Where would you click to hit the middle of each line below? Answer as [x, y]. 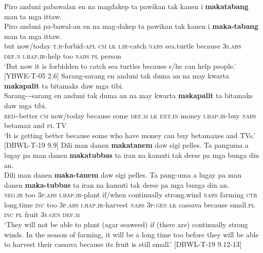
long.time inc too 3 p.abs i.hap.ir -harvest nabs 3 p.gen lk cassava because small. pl [129, 204]
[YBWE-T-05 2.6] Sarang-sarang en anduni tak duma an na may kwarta [117, 76]
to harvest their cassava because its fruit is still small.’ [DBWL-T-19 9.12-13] [123, 244]
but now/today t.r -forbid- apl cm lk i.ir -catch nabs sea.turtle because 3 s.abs [123, 46]
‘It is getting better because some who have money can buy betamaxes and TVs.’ [130, 135]
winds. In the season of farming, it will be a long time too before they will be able [131, 234]
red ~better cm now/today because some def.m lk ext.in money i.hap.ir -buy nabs [130, 115]
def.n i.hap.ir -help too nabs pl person [63, 55]
